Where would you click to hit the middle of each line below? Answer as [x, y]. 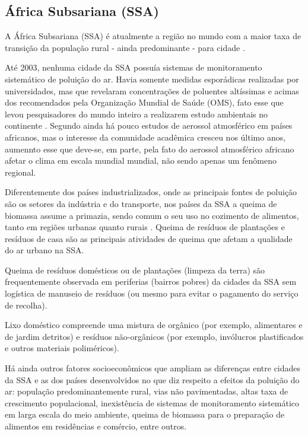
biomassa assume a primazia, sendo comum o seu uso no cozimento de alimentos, [152, 215]
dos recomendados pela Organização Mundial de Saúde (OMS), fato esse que [144, 102]
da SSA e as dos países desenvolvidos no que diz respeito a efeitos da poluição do [152, 379]
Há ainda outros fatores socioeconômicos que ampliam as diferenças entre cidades [153, 368]
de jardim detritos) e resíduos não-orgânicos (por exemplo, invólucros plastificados [154, 336]
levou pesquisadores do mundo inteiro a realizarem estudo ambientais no [136, 114]
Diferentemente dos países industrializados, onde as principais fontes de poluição [151, 192]
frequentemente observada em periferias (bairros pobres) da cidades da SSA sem [151, 281]
